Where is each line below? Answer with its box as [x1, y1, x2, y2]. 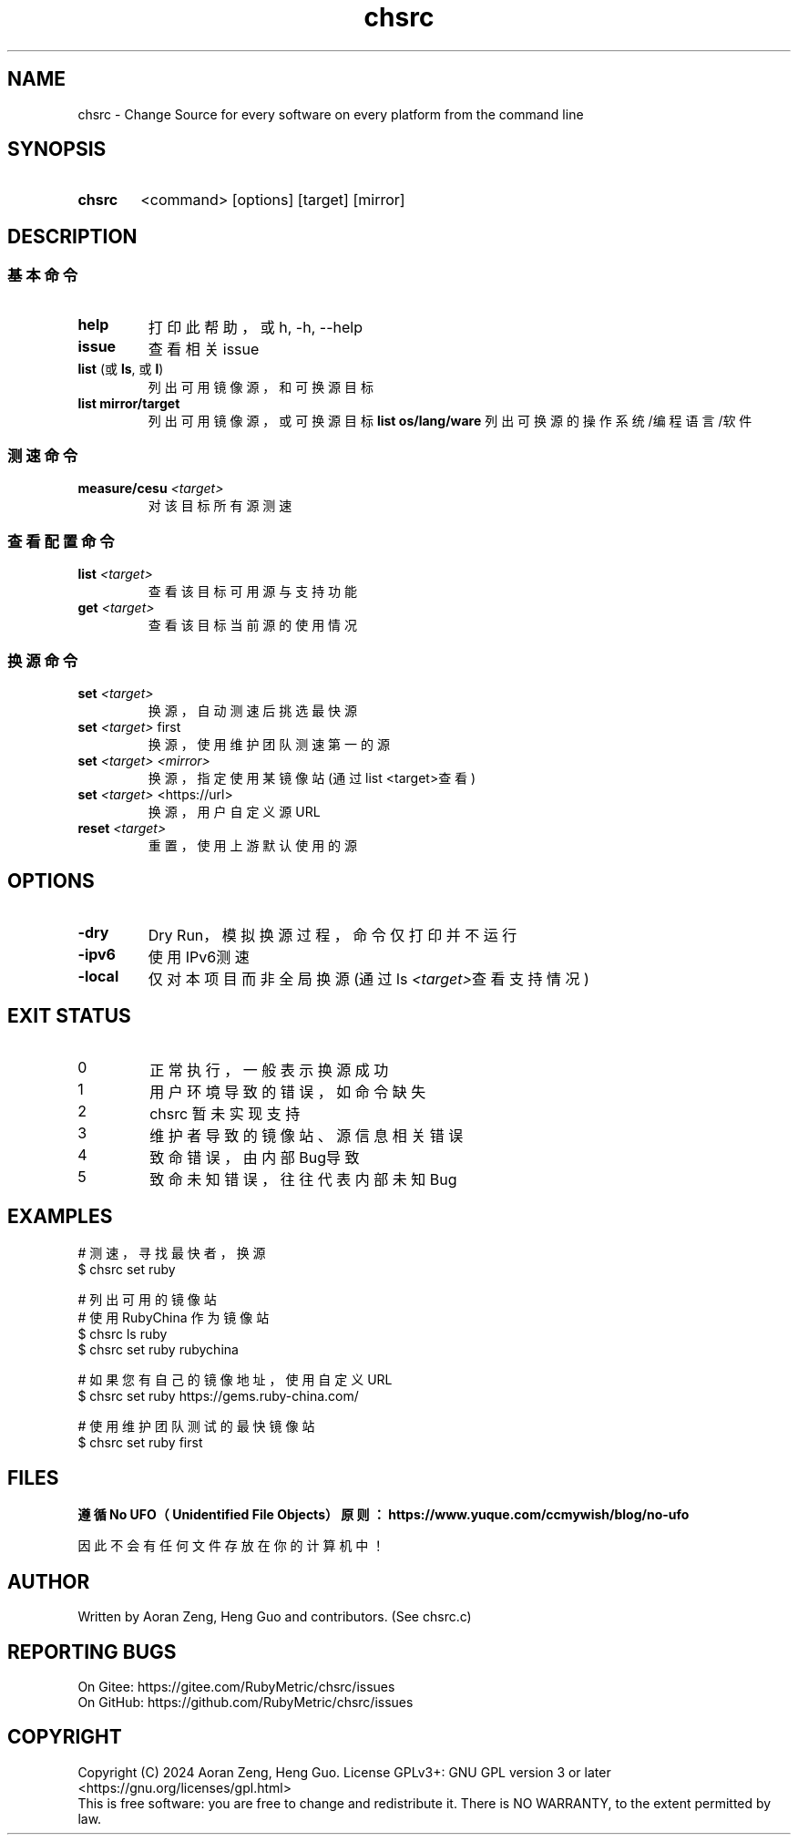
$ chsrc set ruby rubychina [77, 1342, 239, 1358]
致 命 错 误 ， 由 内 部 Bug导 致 [149, 1147, 360, 1167]
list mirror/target [77, 395, 180, 411]
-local [77, 966, 119, 985]
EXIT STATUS [7, 1004, 131, 1028]
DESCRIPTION [7, 224, 138, 248]
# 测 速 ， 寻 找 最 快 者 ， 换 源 [77, 1245, 266, 1261]
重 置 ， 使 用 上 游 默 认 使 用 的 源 [148, 837, 358, 853]
